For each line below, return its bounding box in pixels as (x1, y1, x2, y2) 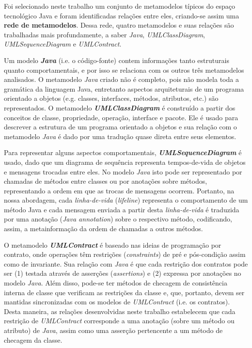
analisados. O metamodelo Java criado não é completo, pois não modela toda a (4, 74, 239, 84)
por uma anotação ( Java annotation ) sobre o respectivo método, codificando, (4, 214, 232, 224)
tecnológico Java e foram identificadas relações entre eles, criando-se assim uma (4, 10, 239, 20)
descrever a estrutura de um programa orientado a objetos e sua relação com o (4, 122, 237, 132)
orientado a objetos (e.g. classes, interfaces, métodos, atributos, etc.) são (4, 93, 219, 103)
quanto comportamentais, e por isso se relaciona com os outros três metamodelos (4, 64, 244, 75)
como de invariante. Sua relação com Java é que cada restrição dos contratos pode (4, 258, 248, 269)
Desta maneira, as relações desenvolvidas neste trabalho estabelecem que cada (4, 306, 236, 316)
